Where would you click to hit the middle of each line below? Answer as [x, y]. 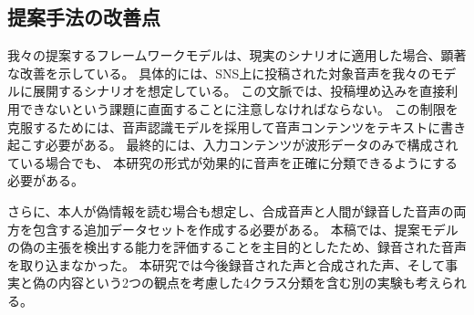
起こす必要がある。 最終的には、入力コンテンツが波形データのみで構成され [233, 145]
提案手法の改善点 [84, 17]
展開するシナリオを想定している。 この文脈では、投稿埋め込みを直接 [239, 91]
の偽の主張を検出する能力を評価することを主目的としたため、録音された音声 [237, 247]
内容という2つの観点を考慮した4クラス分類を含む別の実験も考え [249, 283]
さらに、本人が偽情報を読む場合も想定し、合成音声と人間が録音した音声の [231, 210]
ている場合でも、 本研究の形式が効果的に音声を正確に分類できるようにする [233, 162]
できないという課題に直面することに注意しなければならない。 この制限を [239, 108]
